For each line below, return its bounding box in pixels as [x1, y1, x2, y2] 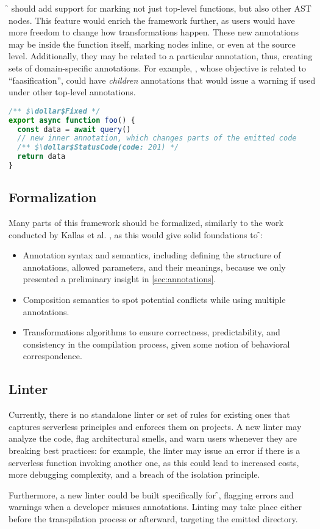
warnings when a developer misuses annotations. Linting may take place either [9, 500, 302, 513]
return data [17, 152, 66, 161]
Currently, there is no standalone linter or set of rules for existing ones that [9, 408, 290, 421]
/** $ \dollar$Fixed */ [9, 106, 101, 115]
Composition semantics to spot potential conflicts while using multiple [23, 293, 286, 306]
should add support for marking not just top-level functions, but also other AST [11, 2, 311, 14]
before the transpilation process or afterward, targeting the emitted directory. [9, 512, 298, 525]
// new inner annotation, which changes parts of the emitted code [17, 134, 297, 143]
